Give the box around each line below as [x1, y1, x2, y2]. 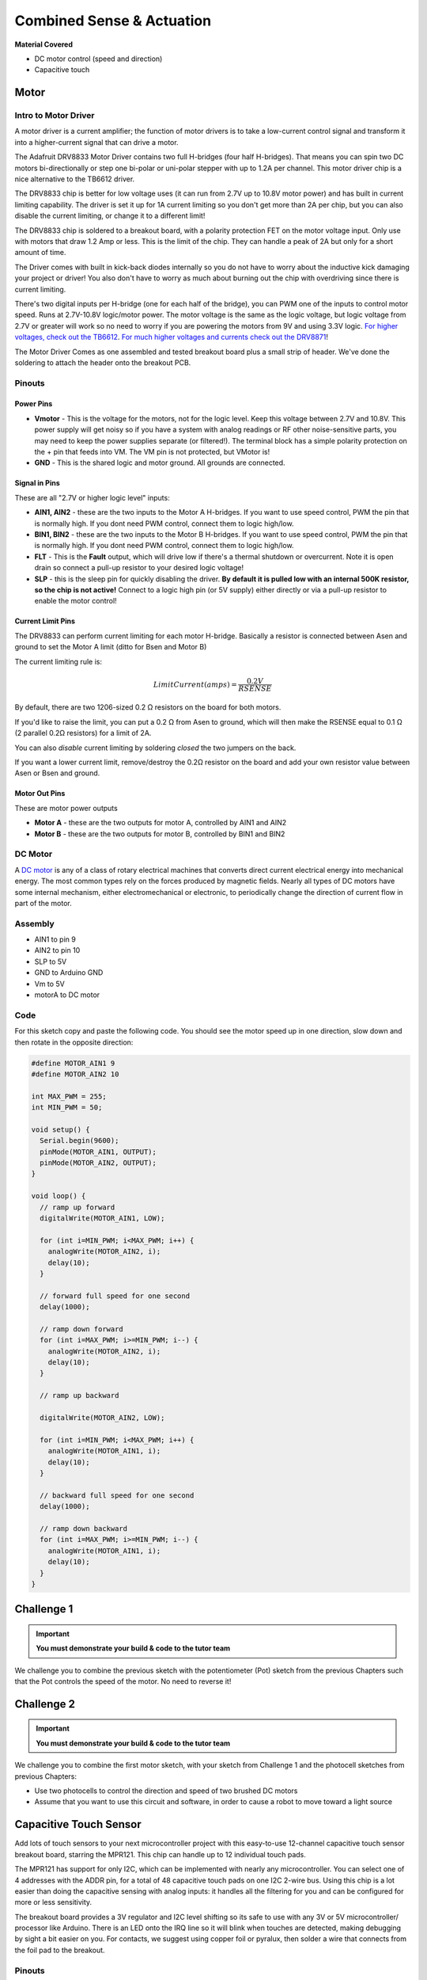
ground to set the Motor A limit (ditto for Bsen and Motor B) [14, 642, 207, 652]
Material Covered [14, 40, 73, 49]
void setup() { [31, 1125, 90, 1134]
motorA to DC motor [34, 990, 100, 1000]
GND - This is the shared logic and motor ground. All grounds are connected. [34, 458, 285, 467]
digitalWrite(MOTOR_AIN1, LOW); [40, 1214, 165, 1223]
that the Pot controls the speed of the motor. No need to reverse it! [14, 1677, 232, 1686]
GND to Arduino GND [34, 968, 104, 977]
